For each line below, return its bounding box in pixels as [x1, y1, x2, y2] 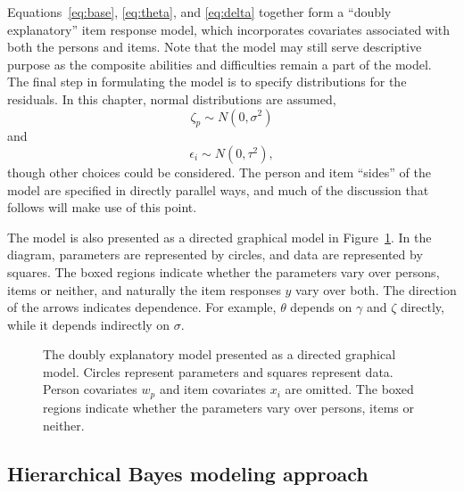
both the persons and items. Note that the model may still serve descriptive [7, 37, 422, 56]
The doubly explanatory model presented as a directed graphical [43, 345, 396, 364]
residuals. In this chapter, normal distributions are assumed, [7, 89, 336, 108]
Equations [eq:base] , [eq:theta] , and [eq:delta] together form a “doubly [7, 3, 392, 20]
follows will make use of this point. [7, 198, 197, 217]
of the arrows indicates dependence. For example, [7, 298, 277, 316]
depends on [290, 298, 352, 316]
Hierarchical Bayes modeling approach [7, 459, 369, 487]
